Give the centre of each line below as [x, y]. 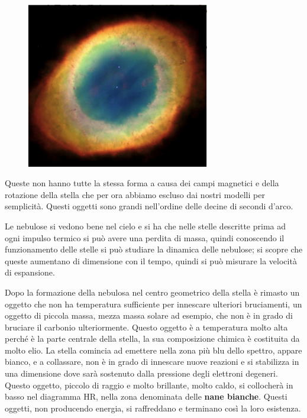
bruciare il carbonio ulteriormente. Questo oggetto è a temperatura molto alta [146, 327]
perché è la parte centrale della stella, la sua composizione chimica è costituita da [152, 338]
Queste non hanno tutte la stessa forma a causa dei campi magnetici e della [142, 183]
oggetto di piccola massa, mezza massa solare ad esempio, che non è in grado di [149, 315]
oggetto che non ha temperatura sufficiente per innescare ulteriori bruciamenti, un [153, 304]
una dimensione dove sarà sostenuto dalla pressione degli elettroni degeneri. [141, 373]
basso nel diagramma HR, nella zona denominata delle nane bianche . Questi [146, 396]
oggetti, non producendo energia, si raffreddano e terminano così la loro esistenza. [153, 408]
